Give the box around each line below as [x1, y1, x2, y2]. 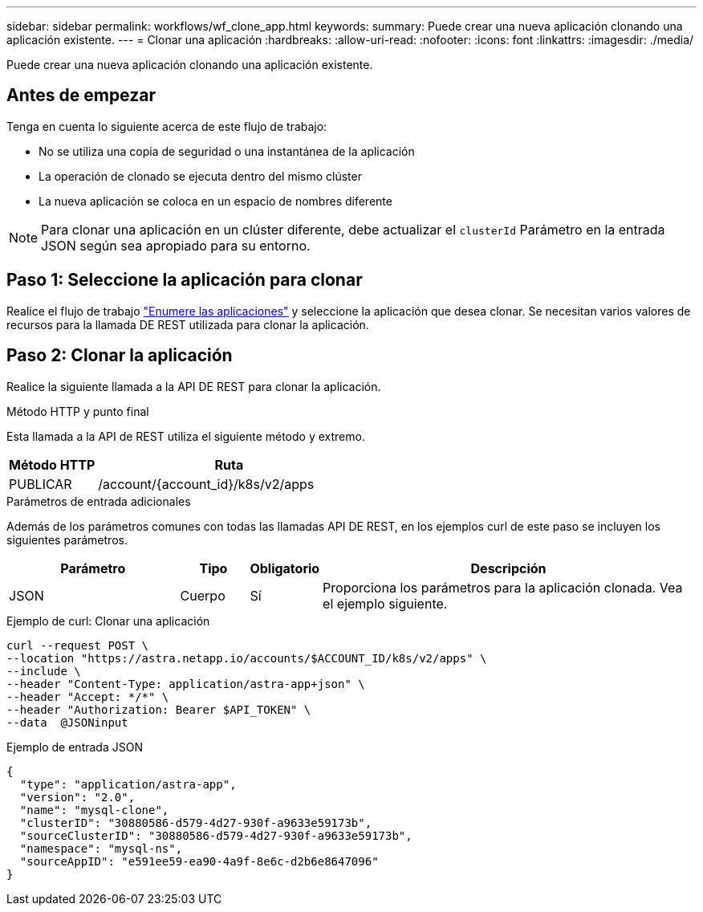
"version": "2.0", [19, 790, 136, 804]
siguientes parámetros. [6, 532, 128, 547]
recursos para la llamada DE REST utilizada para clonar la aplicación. [6, 317, 369, 332]
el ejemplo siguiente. [323, 595, 448, 612]
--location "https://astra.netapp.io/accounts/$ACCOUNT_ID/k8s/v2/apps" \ [6, 651, 487, 665]
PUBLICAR [9, 475, 72, 492]
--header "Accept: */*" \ [6, 690, 169, 703]
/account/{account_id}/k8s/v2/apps [98, 475, 315, 492]
